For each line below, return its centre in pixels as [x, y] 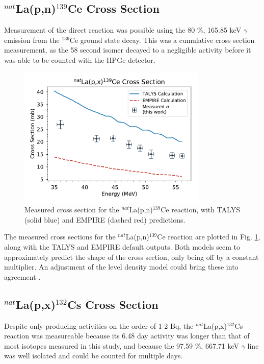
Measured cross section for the [72, 210]
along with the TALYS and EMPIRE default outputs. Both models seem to [122, 247]
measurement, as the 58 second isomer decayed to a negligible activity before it [128, 50]
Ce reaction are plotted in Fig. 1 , [209, 237]
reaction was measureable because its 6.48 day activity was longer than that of [127, 336]
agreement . [22, 276]
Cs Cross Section [113, 304]
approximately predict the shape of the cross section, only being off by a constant [131, 257]
